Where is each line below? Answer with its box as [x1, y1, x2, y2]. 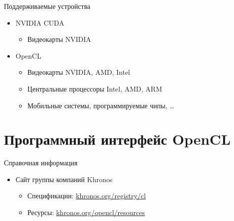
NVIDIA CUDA [15, 17, 65, 28]
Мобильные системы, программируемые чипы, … [27, 100, 174, 110]
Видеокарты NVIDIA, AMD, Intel [27, 67, 131, 77]
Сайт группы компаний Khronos [15, 174, 113, 184]
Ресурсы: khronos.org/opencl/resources [27, 207, 145, 218]
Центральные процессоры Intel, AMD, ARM [27, 83, 163, 94]
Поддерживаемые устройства [4, 1, 91, 11]
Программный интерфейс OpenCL [4, 129, 231, 149]
